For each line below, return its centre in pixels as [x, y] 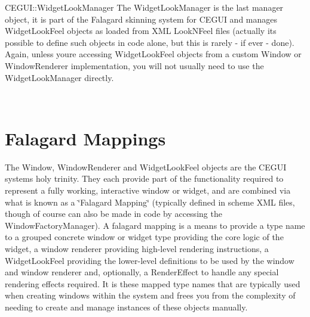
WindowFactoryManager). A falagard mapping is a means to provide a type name [155, 225]
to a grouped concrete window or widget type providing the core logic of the [144, 237]
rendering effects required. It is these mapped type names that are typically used [153, 283]
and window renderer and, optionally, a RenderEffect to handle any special [142, 272]
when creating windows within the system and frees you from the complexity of [150, 295]
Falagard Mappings [85, 138]
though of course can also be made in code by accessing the [113, 214]
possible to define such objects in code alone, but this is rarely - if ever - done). [150, 42]
